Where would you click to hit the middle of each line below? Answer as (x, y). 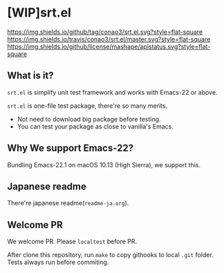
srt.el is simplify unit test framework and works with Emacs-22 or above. (112, 92)
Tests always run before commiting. (58, 262)
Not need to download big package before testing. (89, 119)
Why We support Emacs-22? (70, 148)
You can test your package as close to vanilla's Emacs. (95, 126)
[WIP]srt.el (39, 13)
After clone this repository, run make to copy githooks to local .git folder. (110, 255)
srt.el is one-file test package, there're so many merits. (87, 106)
